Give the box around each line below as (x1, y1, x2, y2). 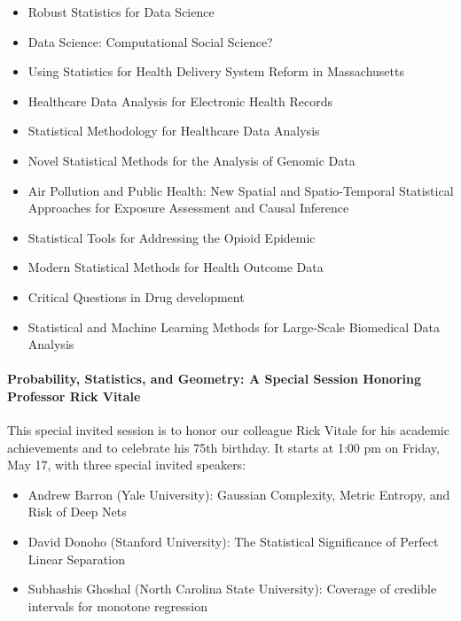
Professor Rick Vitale (7, 386, 141, 405)
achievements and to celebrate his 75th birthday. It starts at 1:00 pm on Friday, (7, 438, 440, 456)
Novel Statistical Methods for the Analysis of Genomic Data (27, 151, 356, 169)
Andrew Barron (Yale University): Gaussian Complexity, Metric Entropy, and (27, 485, 450, 503)
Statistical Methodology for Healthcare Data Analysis (27, 121, 320, 140)
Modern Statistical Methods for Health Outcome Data (27, 258, 324, 276)
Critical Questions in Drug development (27, 287, 245, 306)
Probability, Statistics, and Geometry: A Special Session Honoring (7, 369, 422, 388)
